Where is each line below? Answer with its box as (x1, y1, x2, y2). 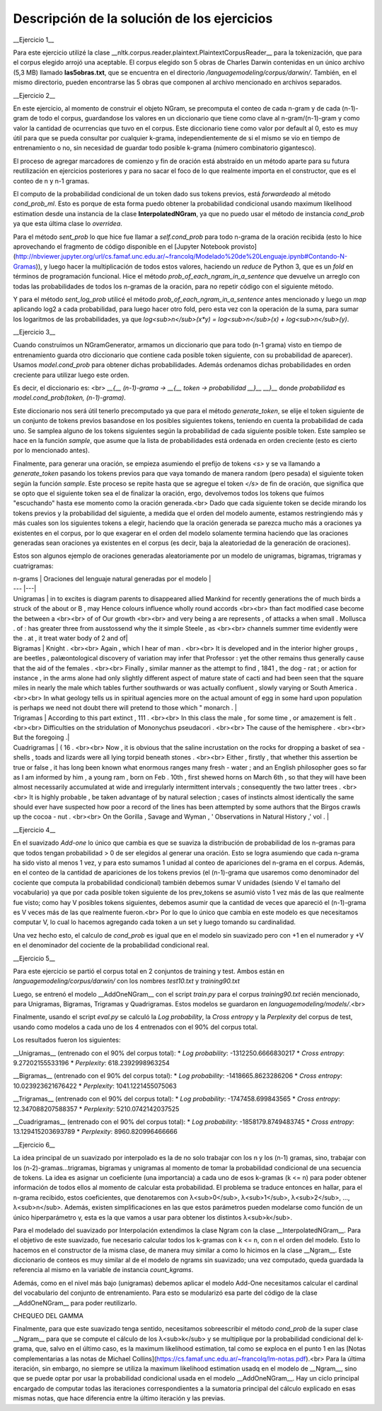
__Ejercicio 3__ (13, 328, 56, 337)
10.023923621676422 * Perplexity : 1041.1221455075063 (13, 1081, 177, 1090)
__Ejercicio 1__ (13, 35, 54, 44)
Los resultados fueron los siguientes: (13, 1035, 121, 1045)
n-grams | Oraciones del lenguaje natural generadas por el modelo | (13, 575, 212, 583)
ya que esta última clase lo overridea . (13, 220, 123, 228)
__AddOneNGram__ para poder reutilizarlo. (13, 1298, 137, 1307)
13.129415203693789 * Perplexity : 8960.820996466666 (13, 1128, 178, 1136)
